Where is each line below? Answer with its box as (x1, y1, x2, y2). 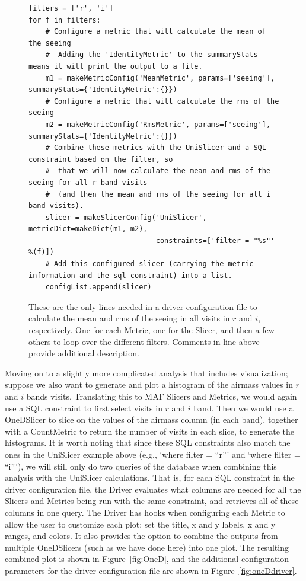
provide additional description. (28, 347, 139, 359)
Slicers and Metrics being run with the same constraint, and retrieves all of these (5, 494, 299, 507)
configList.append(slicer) (45, 283, 152, 292)
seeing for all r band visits (28, 178, 148, 187)
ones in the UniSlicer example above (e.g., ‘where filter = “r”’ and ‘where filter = (5, 448, 301, 460)
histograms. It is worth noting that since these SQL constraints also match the (5, 436, 291, 449)
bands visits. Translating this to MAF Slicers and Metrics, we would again (26, 390, 297, 402)
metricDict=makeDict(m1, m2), (28, 225, 148, 234)
